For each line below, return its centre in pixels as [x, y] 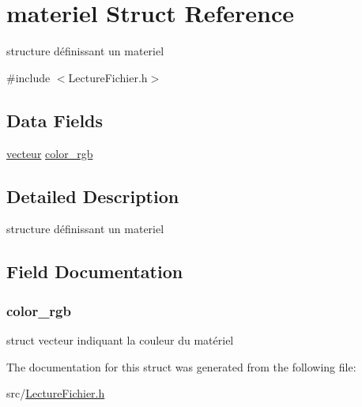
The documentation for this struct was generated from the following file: [181, 366]
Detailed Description [93, 196]
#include [28, 77]
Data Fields [55, 120]
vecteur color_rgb [50, 153]
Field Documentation [95, 271]
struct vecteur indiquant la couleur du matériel [120, 339]
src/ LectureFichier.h [56, 393]
